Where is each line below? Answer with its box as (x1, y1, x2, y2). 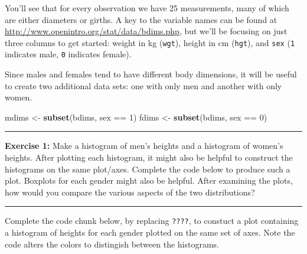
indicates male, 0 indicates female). (5, 48, 132, 60)
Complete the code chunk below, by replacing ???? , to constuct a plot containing (5, 214, 299, 227)
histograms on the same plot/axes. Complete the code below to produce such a (5, 162, 290, 175)
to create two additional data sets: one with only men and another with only (5, 79, 282, 92)
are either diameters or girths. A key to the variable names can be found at (5, 13, 277, 25)
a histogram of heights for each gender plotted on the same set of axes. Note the (5, 226, 295, 239)
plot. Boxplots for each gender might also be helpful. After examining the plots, (5, 174, 293, 187)
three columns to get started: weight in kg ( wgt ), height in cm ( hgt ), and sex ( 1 (5, 36, 295, 48)
